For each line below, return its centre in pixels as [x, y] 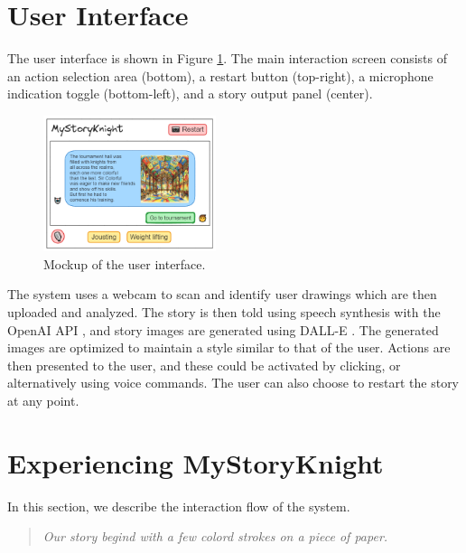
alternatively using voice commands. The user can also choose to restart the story [233, 383]
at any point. [43, 400]
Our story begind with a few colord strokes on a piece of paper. [215, 536]
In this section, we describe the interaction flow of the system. [179, 506]
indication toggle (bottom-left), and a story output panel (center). [190, 94]
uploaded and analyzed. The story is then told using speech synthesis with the [224, 311]
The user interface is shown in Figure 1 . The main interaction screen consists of [227, 58]
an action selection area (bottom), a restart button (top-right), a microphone [220, 75]
